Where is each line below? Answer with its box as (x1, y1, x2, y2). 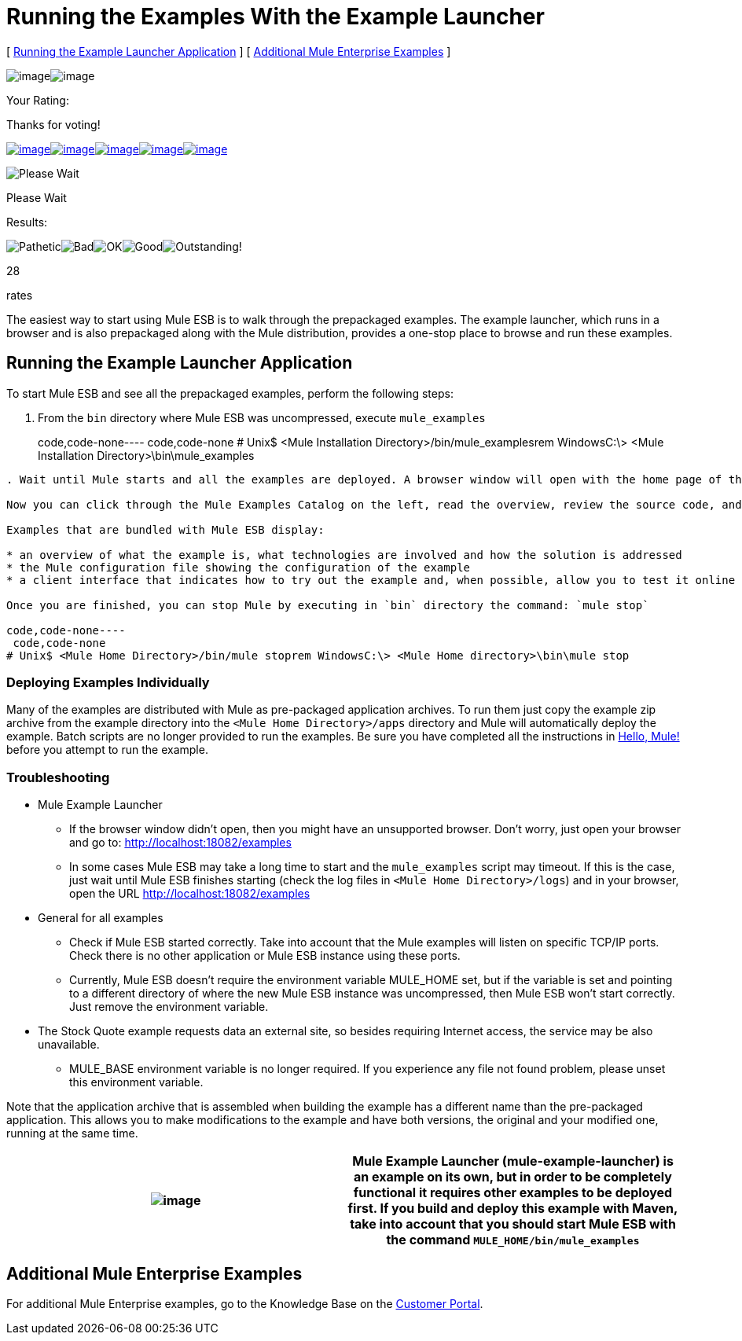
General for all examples (38, 911, 163, 925)
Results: (6, 215, 48, 229)
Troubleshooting (6, 769, 110, 785)
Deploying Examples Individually (6, 674, 210, 690)
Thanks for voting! (6, 117, 101, 131)
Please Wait (6, 190, 67, 204)
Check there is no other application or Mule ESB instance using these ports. (69, 949, 461, 963)
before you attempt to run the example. (6, 743, 208, 757)
